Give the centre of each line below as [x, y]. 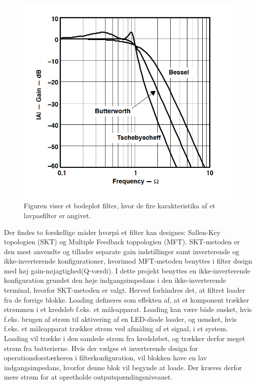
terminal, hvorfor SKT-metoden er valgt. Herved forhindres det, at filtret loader [125, 290]
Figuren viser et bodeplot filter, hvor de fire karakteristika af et [120, 206]
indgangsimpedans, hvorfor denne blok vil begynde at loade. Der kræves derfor [123, 367]
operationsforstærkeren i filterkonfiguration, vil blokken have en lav [106, 358]
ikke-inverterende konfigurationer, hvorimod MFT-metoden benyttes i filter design [128, 261]
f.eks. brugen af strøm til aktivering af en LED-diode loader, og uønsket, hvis [121, 319]
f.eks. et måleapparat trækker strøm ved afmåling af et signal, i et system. [116, 328]
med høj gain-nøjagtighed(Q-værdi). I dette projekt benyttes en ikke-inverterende [127, 270]
